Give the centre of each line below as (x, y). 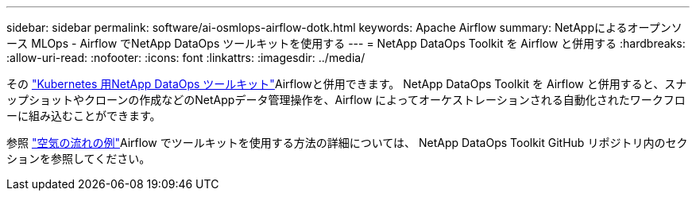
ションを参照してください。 (79, 158)
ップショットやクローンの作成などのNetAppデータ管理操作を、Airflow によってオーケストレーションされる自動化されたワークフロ (346, 100)
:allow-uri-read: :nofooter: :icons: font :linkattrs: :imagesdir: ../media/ (186, 58)
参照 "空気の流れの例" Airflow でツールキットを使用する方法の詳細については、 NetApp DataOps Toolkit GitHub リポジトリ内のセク (347, 143)
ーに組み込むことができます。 (84, 116)
